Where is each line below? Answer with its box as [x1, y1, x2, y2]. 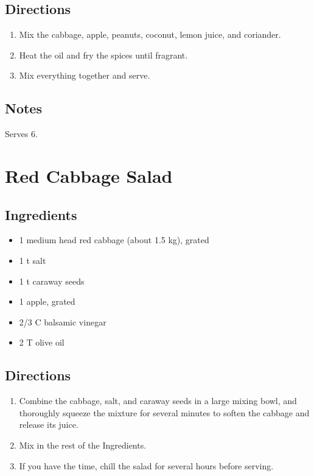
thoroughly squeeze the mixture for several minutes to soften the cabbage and [19, 406, 310, 419]
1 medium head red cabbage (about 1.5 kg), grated [19, 233, 209, 246]
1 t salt [19, 254, 46, 266]
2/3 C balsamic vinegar [19, 315, 106, 328]
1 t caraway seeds [19, 274, 85, 287]
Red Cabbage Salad [5, 163, 173, 188]
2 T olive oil [19, 336, 65, 349]
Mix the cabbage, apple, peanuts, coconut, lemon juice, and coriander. [19, 28, 281, 41]
